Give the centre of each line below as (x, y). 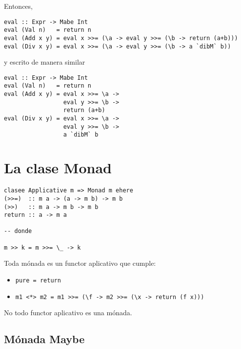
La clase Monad (58, 168)
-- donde (18, 231)
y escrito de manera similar (45, 62)
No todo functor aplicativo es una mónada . (68, 313)
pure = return (38, 281)
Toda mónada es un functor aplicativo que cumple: (80, 263)
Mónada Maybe (44, 339)
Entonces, (18, 6)
